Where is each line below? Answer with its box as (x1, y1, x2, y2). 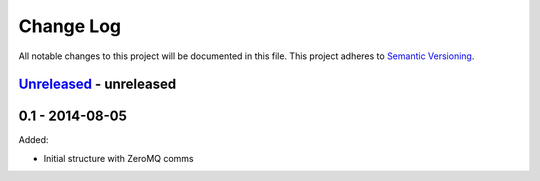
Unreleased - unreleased (18, 76, 177, 93)
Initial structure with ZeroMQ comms (43, 152, 194, 164)
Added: (18, 134, 49, 146)
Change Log (18, 15, 122, 37)
